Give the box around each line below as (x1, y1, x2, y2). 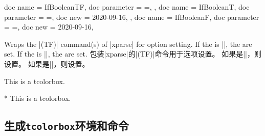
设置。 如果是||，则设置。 (4, 58, 90, 69)
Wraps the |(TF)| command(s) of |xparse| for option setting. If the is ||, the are (4, 38, 252, 49)
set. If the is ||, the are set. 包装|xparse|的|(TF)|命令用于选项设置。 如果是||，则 (4, 48, 262, 59)
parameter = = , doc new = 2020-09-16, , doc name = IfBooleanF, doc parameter (4, 11, 259, 22)
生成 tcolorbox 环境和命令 (4, 118, 129, 133)
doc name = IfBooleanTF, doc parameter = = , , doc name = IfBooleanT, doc (4, 2, 250, 12)
